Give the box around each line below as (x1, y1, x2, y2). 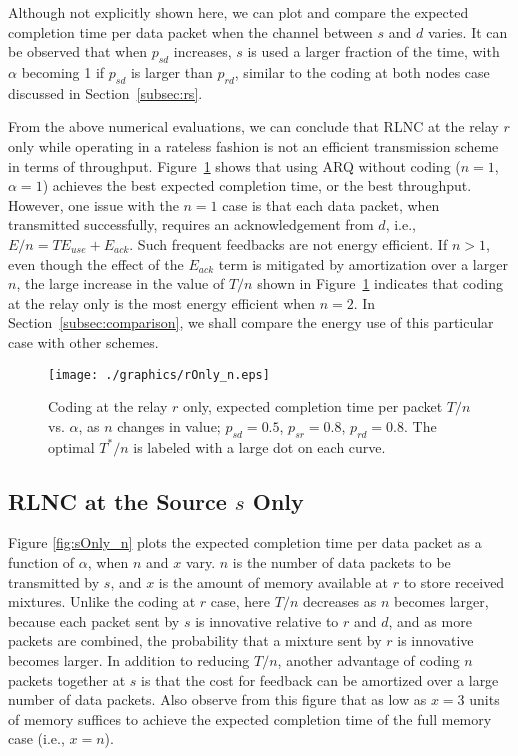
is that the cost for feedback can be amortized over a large (141, 669, 499, 690)
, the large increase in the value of (16, 273, 225, 294)
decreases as (302, 591, 377, 612)
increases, (173, 41, 232, 62)
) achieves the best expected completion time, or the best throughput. (42, 175, 472, 196)
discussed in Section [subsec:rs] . (8, 82, 203, 103)
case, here (210, 591, 271, 612)
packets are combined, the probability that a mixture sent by (8, 630, 382, 651)
